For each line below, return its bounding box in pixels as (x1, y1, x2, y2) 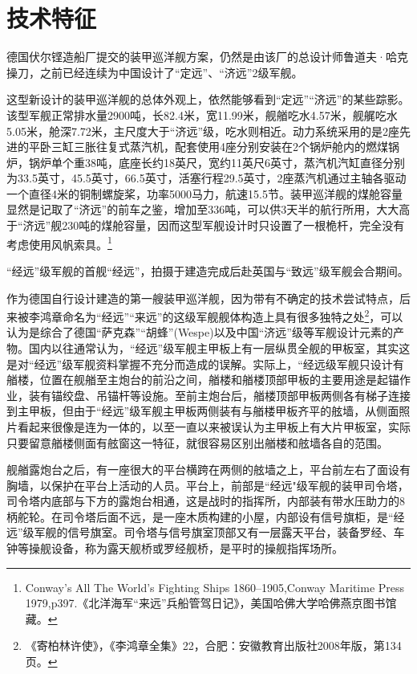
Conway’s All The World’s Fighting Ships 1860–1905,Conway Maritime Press (25, 578, 405, 595)
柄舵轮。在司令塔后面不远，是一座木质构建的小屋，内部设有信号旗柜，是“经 (6, 508, 405, 525)
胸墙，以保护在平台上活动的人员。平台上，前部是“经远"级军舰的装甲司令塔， (6, 476, 409, 493)
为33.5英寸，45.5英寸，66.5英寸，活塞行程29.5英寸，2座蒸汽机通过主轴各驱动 (6, 170, 407, 186)
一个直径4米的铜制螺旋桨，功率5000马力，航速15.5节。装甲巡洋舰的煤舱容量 (6, 185, 403, 202)
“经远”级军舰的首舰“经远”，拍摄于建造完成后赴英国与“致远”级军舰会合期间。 (6, 262, 409, 279)
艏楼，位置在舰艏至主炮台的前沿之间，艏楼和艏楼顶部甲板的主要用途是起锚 (6, 371, 399, 388)
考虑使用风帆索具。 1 (6, 233, 112, 252)
